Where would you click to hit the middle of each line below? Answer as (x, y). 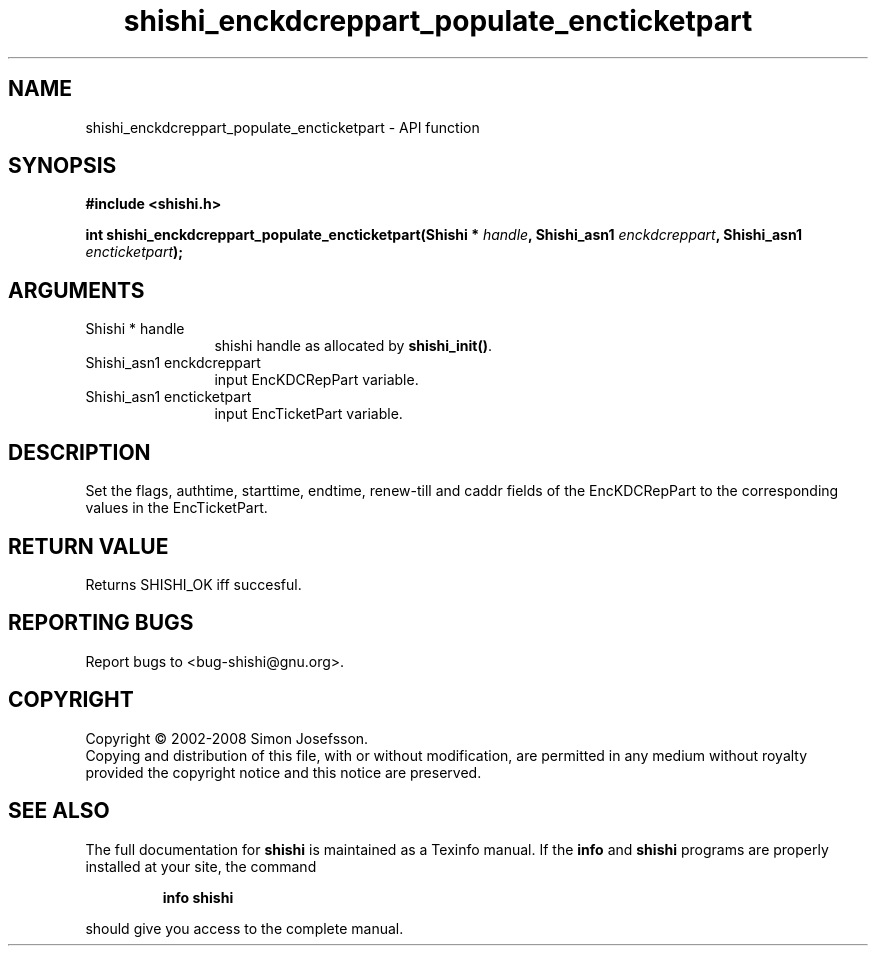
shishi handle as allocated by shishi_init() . (353, 346)
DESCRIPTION (79, 452)
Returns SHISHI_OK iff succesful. (193, 584)
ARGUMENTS (76, 290)
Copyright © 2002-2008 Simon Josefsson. (227, 738)
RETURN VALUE (88, 546)
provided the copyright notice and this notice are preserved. (283, 772)
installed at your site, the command (201, 866)
